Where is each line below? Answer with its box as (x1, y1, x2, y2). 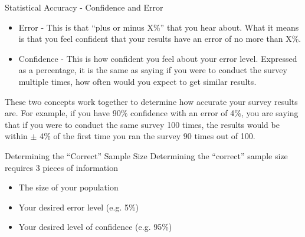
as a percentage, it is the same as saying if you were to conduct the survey (18, 64, 287, 76)
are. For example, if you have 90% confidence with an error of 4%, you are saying (5, 107, 299, 119)
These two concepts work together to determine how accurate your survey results (5, 95, 298, 107)
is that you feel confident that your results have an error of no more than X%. (18, 32, 301, 45)
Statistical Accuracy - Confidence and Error (5, 1, 163, 13)
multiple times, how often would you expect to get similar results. (18, 75, 257, 87)
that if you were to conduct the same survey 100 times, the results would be (5, 118, 280, 130)
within (5, 130, 28, 142)
